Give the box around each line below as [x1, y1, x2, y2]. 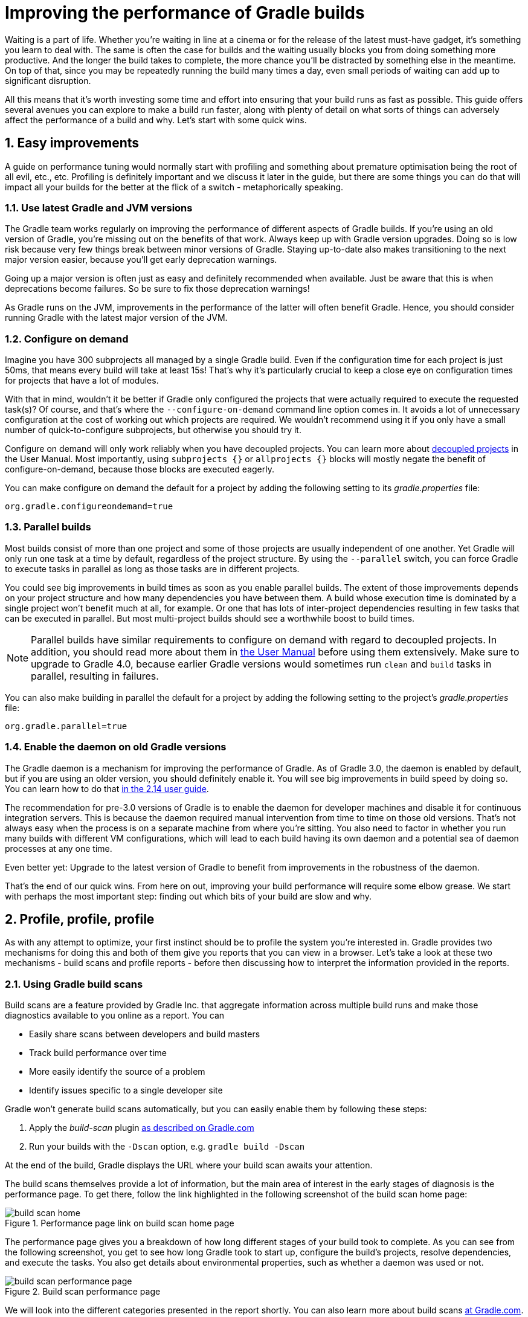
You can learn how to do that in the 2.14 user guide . [5, 783, 209, 794]
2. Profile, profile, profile [5, 912, 155, 927]
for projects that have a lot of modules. [5, 375, 159, 386]
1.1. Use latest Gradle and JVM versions [5, 201, 193, 214]
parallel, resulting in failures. [31, 669, 159, 682]
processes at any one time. [5, 843, 112, 854]
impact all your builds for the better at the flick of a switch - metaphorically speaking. [5, 181, 344, 192]
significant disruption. [5, 75, 91, 86]
